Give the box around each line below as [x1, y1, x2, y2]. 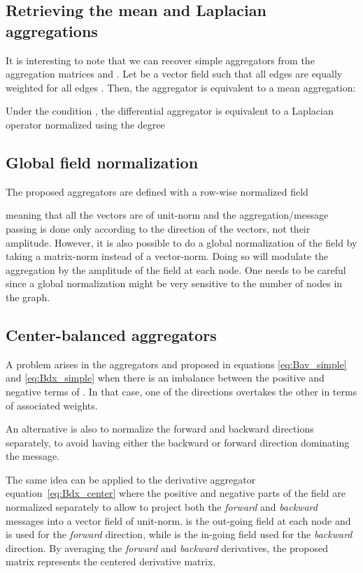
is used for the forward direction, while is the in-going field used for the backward [6, 527, 353, 542]
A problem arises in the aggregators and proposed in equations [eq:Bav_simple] [6, 356, 347, 371]
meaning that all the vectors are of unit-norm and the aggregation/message [6, 208, 329, 222]
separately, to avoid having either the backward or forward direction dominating [6, 435, 350, 449]
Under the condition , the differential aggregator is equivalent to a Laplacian [6, 103, 334, 118]
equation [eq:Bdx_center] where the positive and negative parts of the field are [6, 486, 346, 500]
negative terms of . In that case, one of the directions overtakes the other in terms [6, 384, 357, 398]
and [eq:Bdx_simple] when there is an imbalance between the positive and [6, 370, 325, 385]
